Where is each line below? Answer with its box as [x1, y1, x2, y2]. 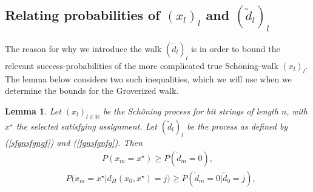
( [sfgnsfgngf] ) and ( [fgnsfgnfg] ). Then [5, 136, 143, 149]
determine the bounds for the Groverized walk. [5, 84, 179, 97]
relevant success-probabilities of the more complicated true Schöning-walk [5, 59, 278, 71]
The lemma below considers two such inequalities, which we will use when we [5, 72, 292, 85]
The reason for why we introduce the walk [5, 42, 162, 55]
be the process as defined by [186, 119, 288, 132]
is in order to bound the [190, 42, 280, 55]
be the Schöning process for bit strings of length [103, 104, 278, 117]
